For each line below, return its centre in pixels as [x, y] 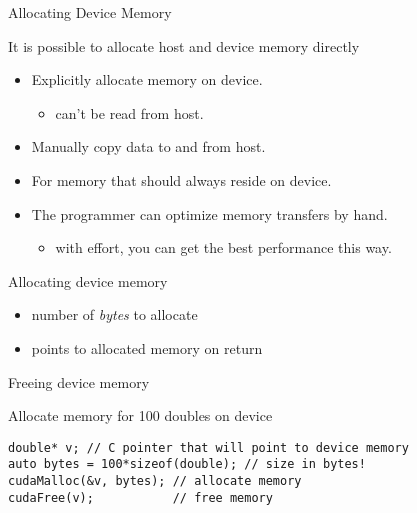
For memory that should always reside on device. [181, 179]
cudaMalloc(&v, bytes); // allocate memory [155, 481]
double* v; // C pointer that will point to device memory [208, 447]
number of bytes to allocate [114, 314]
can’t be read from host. [129, 112]
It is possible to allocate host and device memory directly [184, 45]
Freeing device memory [79, 381]
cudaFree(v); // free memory [140, 497]
